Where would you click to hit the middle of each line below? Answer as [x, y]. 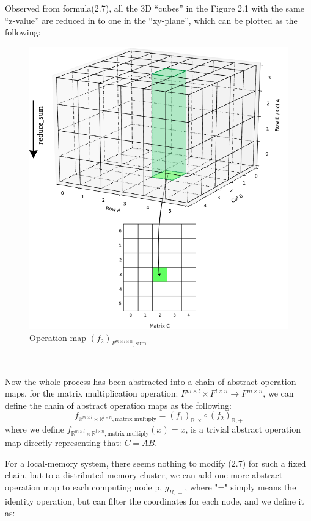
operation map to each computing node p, [84, 487]
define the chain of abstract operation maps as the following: [118, 405]
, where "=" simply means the [240, 487]
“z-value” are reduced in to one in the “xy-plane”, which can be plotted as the [151, 20]
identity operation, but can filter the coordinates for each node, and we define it [155, 501]
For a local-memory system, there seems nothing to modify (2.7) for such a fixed [155, 463]
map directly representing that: [63, 442]
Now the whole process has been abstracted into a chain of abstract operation [151, 381]
